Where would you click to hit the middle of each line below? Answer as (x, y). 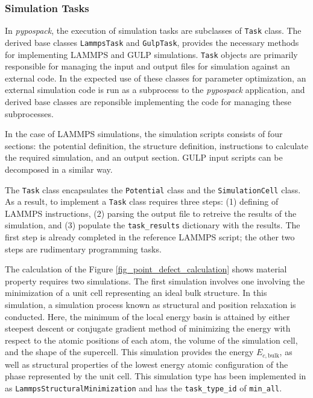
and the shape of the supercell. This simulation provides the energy (129, 352)
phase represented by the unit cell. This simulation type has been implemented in (156, 376)
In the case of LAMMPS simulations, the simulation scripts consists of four (144, 134)
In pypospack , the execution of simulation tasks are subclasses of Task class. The (153, 30)
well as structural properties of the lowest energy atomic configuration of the (147, 364)
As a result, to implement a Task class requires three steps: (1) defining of (142, 201)
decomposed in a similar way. (59, 169)
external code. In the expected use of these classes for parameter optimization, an (156, 78)
